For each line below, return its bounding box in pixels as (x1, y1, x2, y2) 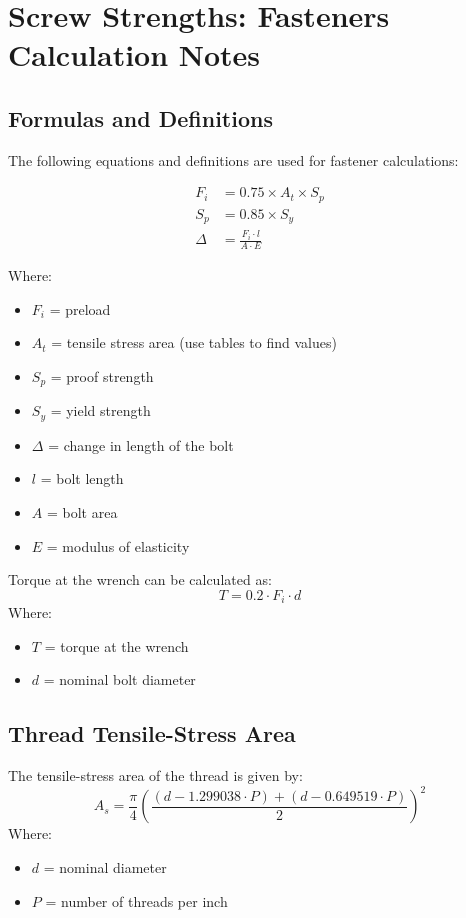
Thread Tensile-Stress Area (8, 718, 296, 749)
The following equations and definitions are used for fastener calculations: (8, 149, 459, 170)
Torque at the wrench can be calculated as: (8, 569, 272, 590)
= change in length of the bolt (48, 434, 234, 455)
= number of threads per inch (45, 890, 228, 911)
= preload (49, 298, 111, 319)
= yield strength (50, 400, 151, 421)
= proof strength (50, 365, 154, 386)
